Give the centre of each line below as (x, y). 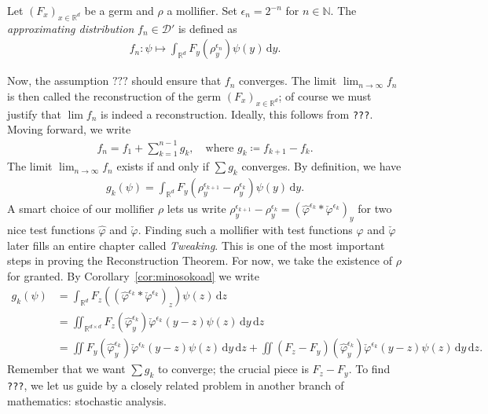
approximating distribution (71, 28)
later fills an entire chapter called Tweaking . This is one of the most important (196, 245)
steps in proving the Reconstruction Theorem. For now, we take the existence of (200, 260)
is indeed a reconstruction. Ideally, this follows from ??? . (237, 114)
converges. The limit (288, 81)
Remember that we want (66, 369)
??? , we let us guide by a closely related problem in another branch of (176, 385)
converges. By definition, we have (321, 166)
